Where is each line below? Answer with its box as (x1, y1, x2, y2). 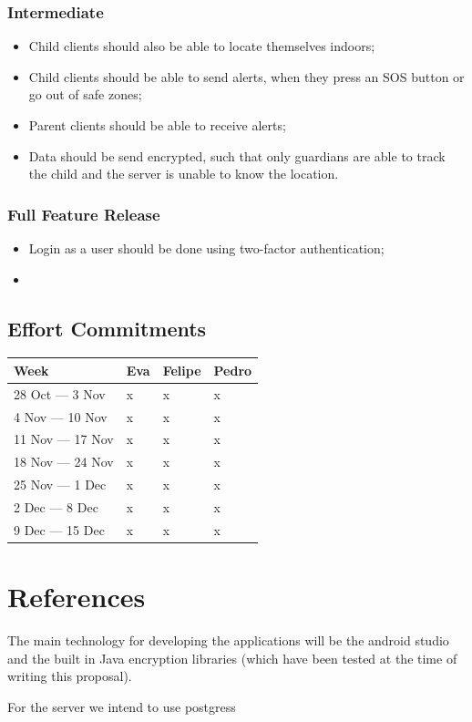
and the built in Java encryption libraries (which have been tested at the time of (7, 648, 457, 667)
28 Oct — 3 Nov (14, 384, 106, 403)
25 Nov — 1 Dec (14, 475, 107, 494)
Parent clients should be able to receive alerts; (28, 116, 286, 134)
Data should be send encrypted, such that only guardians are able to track (28, 146, 446, 165)
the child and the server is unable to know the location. (28, 164, 339, 183)
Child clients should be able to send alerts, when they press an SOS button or (28, 67, 465, 86)
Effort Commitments (7, 314, 207, 342)
